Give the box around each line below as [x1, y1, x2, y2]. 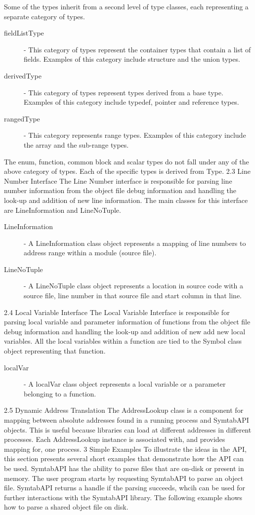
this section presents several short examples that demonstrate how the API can [4, 453, 244, 464]
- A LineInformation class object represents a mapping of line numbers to [24, 238, 246, 248]
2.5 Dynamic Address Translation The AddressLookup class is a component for [4, 405, 244, 415]
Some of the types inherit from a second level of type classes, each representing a [4, 1, 249, 11]
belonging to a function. [24, 388, 96, 398]
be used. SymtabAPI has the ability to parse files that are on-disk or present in [4, 463, 244, 473]
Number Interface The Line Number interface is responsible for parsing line [4, 175, 232, 186]
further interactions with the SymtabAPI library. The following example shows [4, 492, 243, 502]
